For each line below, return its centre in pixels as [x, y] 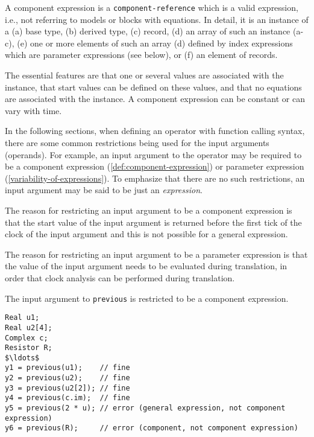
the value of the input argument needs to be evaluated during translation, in [146, 266]
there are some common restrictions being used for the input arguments [137, 142]
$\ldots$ [22, 358]
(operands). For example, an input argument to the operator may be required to [153, 154]
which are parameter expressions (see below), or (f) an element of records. [141, 55]
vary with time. [33, 110]
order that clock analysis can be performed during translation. [120, 277]
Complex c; [27, 338]
